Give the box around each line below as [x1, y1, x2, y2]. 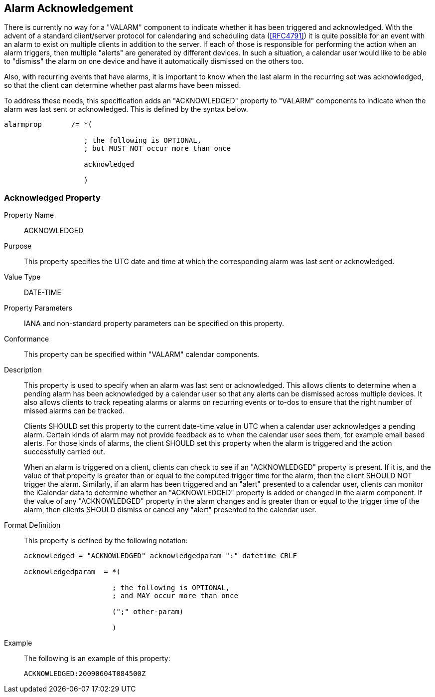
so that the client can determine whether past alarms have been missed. [4, 81, 241, 90]
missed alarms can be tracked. [24, 406, 125, 415]
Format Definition [4, 521, 61, 530]
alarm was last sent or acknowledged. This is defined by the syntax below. [4, 105, 248, 114]
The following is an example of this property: [24, 654, 170, 663]
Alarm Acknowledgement [4, 2, 134, 14]
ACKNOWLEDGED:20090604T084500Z [24, 670, 146, 678]
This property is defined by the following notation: [24, 536, 188, 545]
